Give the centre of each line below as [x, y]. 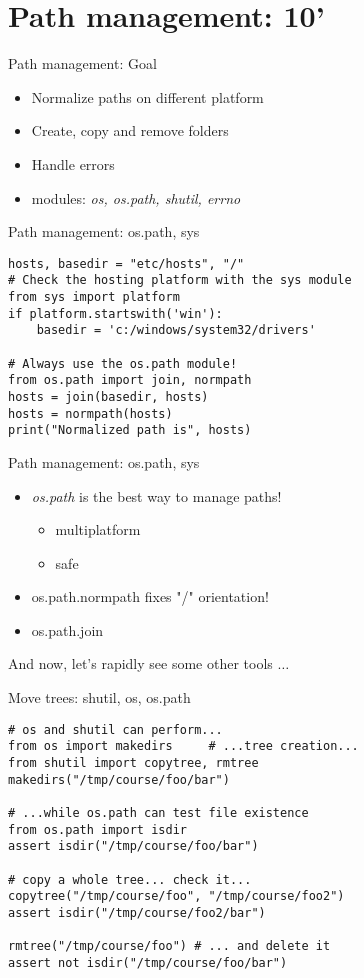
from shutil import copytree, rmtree [133, 762]
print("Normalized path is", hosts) [130, 430]
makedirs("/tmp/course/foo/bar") [119, 779]
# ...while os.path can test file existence [158, 812]
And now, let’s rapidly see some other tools [140, 663]
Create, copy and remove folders [130, 130]
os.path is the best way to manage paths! [156, 495]
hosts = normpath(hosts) [90, 413]
